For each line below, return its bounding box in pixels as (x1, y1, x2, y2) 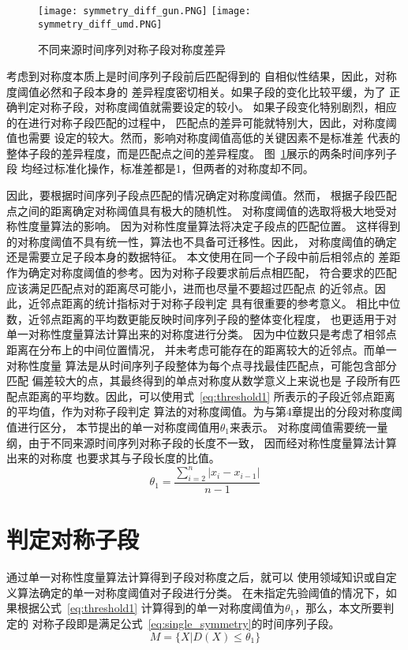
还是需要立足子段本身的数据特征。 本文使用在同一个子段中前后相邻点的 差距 (6, 248, 401, 265)
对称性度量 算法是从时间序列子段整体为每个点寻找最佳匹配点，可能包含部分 (6, 357, 397, 373)
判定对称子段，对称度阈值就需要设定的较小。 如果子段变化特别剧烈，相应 (17, 99, 397, 115)
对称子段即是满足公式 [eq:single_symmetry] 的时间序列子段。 (32, 615, 340, 631)
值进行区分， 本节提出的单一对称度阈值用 (6, 418, 220, 435)
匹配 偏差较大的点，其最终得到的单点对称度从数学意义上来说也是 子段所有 (6, 372, 390, 389)
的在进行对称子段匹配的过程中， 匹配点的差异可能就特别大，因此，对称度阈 (6, 114, 397, 130)
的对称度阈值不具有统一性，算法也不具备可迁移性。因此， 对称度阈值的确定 (6, 233, 397, 249)
